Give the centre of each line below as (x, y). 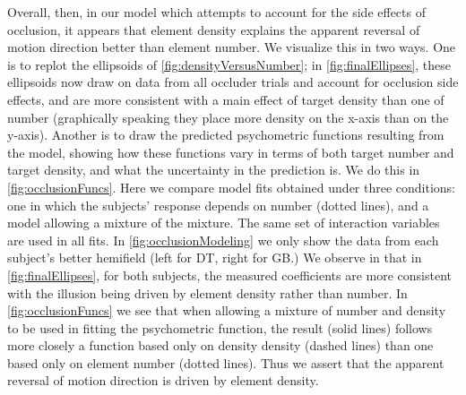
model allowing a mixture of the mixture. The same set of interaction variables (224, 223)
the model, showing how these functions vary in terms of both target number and (231, 152)
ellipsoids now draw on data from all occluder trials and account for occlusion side (233, 82)
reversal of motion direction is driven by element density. (163, 380)
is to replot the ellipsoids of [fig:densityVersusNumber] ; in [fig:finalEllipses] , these (229, 64)
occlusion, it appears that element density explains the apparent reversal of (214, 29)
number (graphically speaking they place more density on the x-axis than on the (228, 117)
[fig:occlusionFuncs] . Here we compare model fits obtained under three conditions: (232, 187)
